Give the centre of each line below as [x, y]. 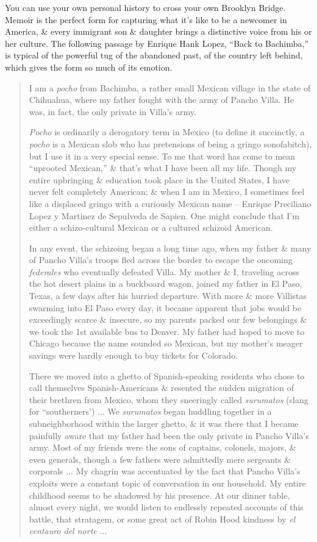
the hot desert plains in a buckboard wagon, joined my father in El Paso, [166, 283]
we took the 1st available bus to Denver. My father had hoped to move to [167, 331]
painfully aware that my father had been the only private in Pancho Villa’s [169, 435]
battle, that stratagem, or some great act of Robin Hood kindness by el [162, 519]
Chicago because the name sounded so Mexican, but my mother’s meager [166, 343]
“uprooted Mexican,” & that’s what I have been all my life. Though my [163, 168]
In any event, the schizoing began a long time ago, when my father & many [170, 248]
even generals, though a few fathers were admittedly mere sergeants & [160, 459]
